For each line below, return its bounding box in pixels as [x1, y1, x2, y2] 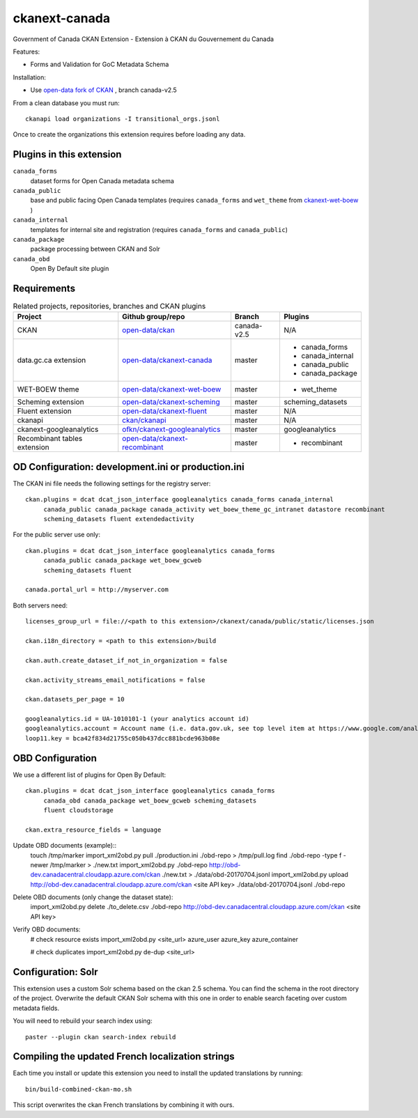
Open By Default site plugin [30, 265, 109, 273]
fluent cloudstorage [43, 806, 114, 814]
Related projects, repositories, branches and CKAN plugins [13, 302, 206, 311]
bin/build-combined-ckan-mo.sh [25, 1085, 132, 1093]
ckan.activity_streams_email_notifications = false [25, 676, 206, 684]
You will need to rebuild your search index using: [13, 1017, 153, 1025]
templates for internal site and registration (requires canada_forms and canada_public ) [30, 225, 288, 233]
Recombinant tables [17, 434, 83, 444]
